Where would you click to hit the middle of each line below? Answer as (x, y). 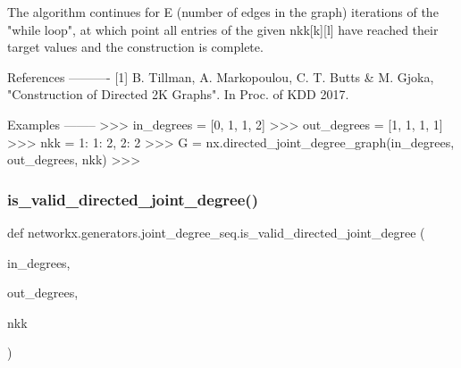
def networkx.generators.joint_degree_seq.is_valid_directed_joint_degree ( (216, 232)
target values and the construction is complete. (135, 47)
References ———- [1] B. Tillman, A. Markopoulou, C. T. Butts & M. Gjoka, (221, 76)
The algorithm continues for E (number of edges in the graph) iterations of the (223, 12)
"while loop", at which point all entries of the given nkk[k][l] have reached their (223, 29)
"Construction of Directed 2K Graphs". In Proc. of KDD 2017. (178, 94)
